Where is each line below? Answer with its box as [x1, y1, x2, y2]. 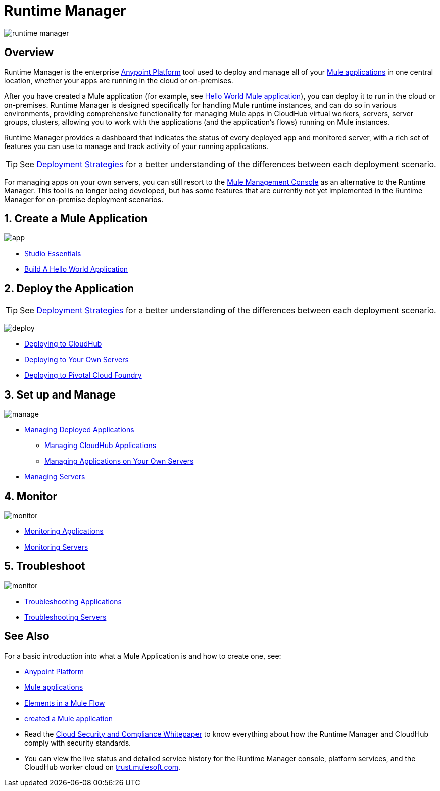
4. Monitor [4, 489, 57, 503]
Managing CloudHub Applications [44, 441, 157, 450]
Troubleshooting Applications [24, 597, 122, 606]
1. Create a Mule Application [4, 212, 148, 225]
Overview [4, 46, 54, 59]
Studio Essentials [24, 249, 81, 258]
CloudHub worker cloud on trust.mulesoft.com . [24, 762, 181, 771]
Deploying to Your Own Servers [24, 355, 129, 364]
